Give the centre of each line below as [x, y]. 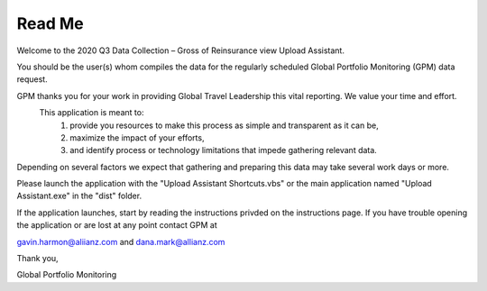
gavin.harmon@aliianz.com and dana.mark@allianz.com [121, 241]
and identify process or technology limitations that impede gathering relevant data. [224, 150]
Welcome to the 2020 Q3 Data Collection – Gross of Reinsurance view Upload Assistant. [180, 50]
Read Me [51, 23]
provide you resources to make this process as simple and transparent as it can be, [224, 125]
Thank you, [37, 259]
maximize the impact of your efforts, [137, 137]
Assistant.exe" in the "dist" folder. [79, 196]
